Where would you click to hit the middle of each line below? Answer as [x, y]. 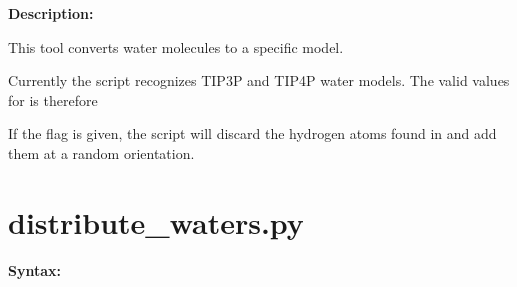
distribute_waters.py [156, 221]
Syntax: [34, 269]
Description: [51, 13]
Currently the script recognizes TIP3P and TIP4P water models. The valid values [259, 80]
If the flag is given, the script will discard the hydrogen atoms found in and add [252, 133]
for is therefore [53, 99]
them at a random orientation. [101, 152]
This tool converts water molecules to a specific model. [176, 46]
